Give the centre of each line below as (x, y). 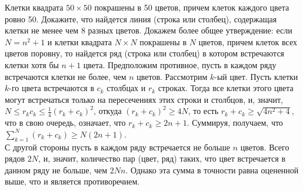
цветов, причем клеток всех (248, 41)
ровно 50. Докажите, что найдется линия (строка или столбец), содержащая (141, 19)
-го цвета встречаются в (52, 88)
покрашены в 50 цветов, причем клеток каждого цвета (192, 7)
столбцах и (126, 88)
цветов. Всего (265, 147)
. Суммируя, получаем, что (235, 123)
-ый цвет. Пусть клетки (256, 76)
